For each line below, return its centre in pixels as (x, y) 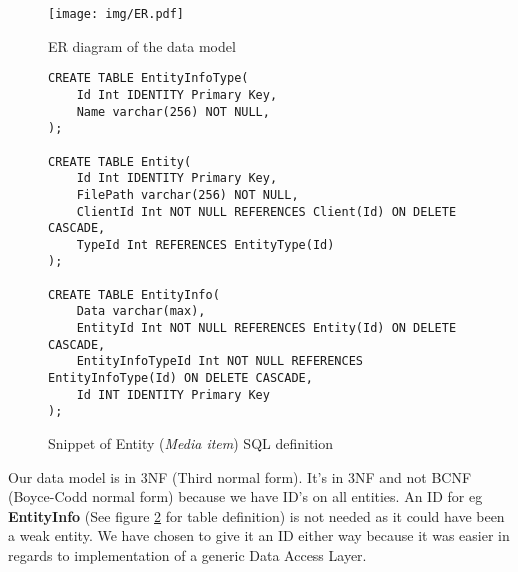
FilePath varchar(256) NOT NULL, (187, 194)
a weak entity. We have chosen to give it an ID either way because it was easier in (259, 535)
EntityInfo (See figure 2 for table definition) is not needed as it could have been (256, 515)
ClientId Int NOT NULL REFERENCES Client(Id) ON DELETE (266, 211)
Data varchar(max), (141, 311)
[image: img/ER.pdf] (116, 14)
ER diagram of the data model (142, 45)
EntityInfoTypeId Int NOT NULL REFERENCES (219, 361)
